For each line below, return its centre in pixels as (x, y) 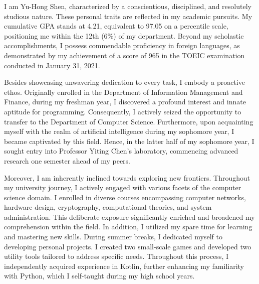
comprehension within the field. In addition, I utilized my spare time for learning (128, 227)
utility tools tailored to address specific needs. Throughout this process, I (116, 256)
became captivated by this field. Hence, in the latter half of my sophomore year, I (129, 141)
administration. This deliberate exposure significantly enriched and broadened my (129, 217)
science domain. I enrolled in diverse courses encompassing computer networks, (125, 197)
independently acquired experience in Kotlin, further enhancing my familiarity (124, 266)
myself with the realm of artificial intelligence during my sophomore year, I (119, 131)
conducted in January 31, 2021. (52, 65)
